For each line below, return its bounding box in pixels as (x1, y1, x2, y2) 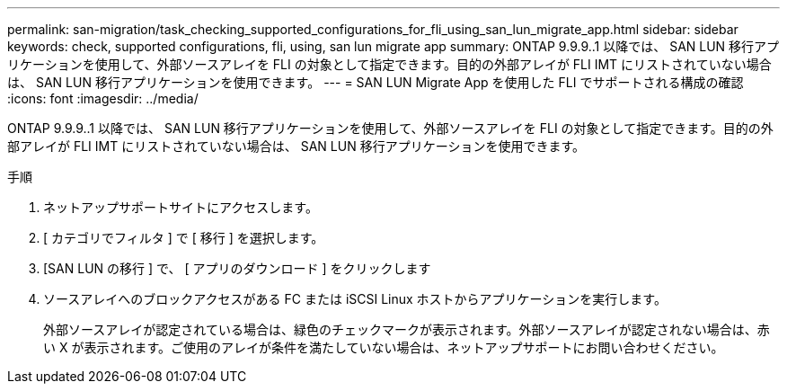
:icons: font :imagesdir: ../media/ (7, 91, 199, 106)
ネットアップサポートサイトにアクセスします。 (43, 200, 318, 215)
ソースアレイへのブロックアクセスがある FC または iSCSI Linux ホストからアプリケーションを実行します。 (43, 291, 667, 307)
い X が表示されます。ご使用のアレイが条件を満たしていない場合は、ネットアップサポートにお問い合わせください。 (43, 340, 724, 355)
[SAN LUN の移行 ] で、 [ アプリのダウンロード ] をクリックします (43, 261, 431, 276)
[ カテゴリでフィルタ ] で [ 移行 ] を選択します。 (43, 230, 324, 245)
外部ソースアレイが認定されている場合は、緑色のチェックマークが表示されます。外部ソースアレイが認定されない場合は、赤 (43, 322, 770, 337)
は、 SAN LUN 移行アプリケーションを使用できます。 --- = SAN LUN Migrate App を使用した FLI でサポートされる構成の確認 (7, 75, 744, 90)
